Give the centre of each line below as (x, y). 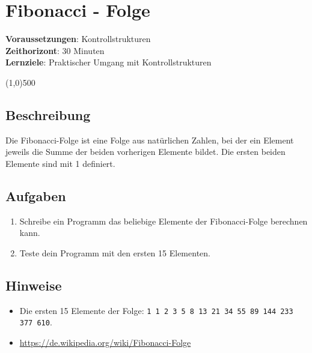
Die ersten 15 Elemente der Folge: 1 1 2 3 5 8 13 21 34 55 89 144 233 (156, 310)
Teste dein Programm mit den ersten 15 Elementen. (115, 252)
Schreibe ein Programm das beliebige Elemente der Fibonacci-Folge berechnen (164, 221)
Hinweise (34, 285)
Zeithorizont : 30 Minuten (55, 50)
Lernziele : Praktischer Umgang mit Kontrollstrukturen (109, 62)
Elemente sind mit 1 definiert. (60, 163)
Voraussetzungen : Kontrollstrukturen (78, 39)
